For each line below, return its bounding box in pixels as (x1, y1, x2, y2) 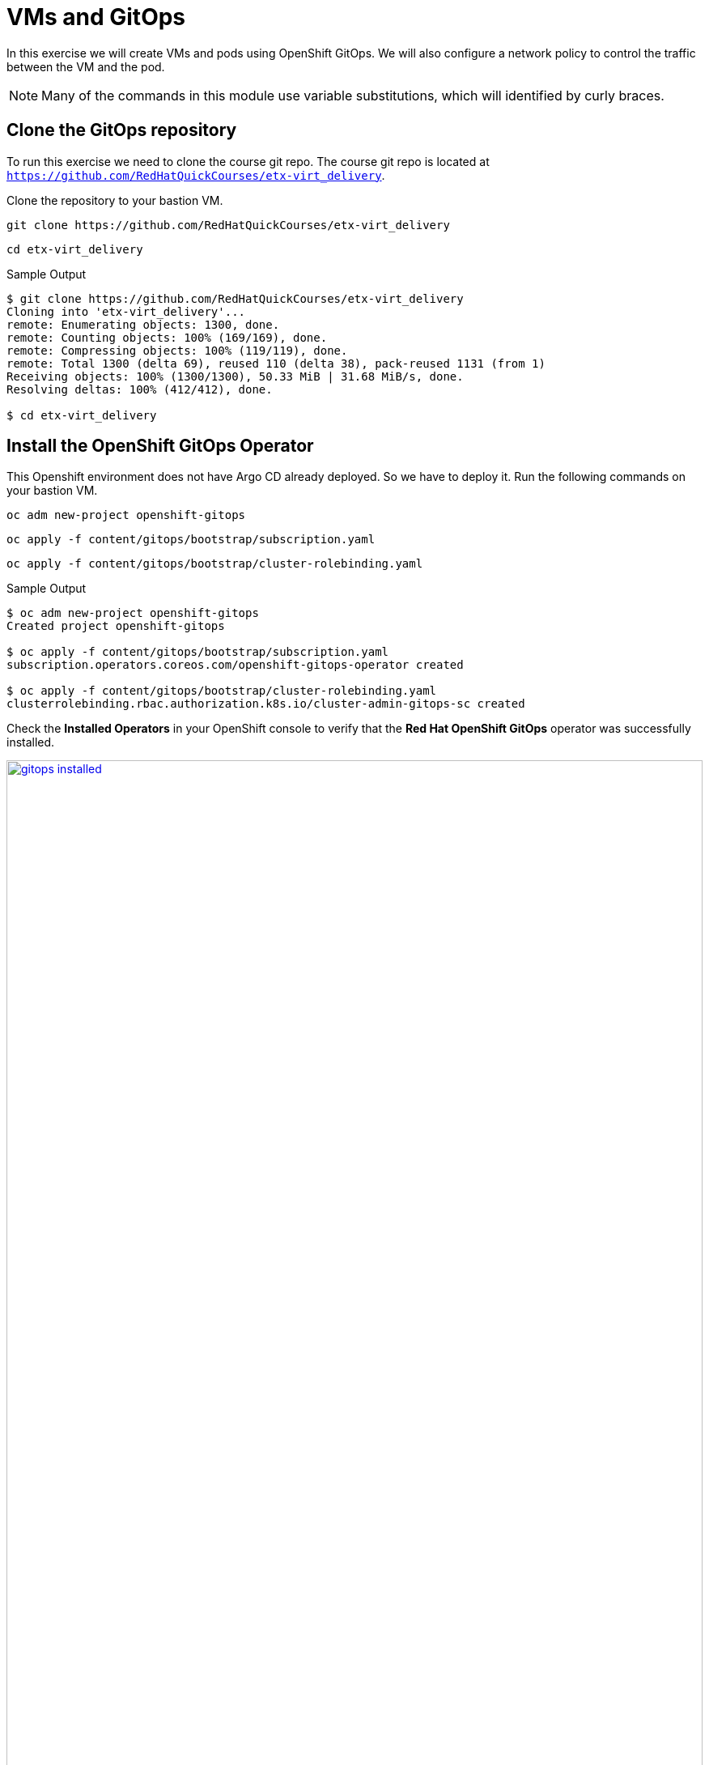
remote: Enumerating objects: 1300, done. (6, 317, 280, 331)
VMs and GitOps (6, 3, 186, 31)
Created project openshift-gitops (6, 619, 225, 633)
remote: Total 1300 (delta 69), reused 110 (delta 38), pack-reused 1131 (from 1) (6, 356, 546, 370)
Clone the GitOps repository (6, 120, 237, 141)
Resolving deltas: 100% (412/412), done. (6, 382, 273, 396)
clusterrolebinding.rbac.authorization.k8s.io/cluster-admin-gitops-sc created (6, 697, 525, 711)
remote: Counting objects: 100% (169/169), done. (6, 330, 328, 344)
